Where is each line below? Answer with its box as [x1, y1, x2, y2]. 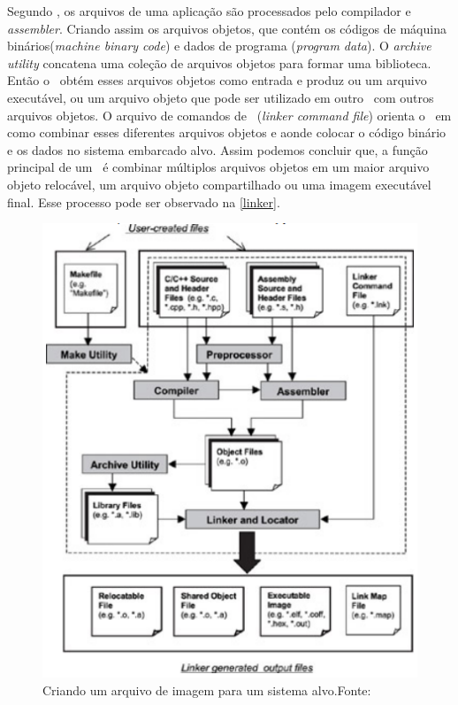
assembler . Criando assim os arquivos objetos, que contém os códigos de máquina [7, 19, 447, 37]
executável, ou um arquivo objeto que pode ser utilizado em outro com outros [7, 88, 434, 106]
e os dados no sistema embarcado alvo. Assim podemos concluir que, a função [7, 140, 428, 159]
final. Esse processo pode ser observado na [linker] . [7, 192, 280, 211]
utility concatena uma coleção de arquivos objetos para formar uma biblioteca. [7, 53, 431, 72]
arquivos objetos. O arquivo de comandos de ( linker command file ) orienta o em [7, 105, 452, 124]
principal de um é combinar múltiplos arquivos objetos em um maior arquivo [7, 158, 430, 176]
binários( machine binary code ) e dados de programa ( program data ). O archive [7, 36, 431, 55]
